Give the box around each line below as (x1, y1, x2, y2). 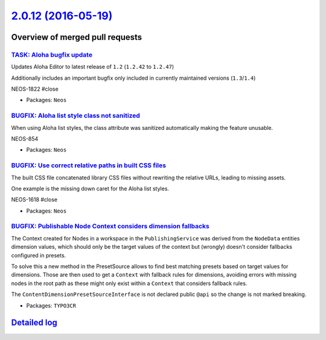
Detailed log (11, 318, 57, 328)
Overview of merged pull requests (11, 32, 142, 42)
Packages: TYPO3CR (26, 302, 77, 309)
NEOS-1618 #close (11, 196, 57, 204)
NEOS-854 (11, 135, 39, 143)
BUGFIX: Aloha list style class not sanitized (11, 112, 140, 120)
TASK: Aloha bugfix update (11, 50, 93, 59)
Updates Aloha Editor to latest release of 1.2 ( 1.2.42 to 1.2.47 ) (11, 63, 174, 71)
